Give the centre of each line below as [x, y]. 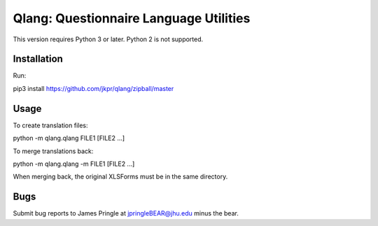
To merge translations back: [53, 151]
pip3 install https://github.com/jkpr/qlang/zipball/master [93, 88]
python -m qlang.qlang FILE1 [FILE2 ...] [69, 138]
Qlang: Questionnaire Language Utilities [132, 18]
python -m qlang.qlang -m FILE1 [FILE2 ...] [74, 164]
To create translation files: [50, 125]
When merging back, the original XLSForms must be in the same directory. [120, 177]
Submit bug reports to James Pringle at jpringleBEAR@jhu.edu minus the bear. [126, 213]
